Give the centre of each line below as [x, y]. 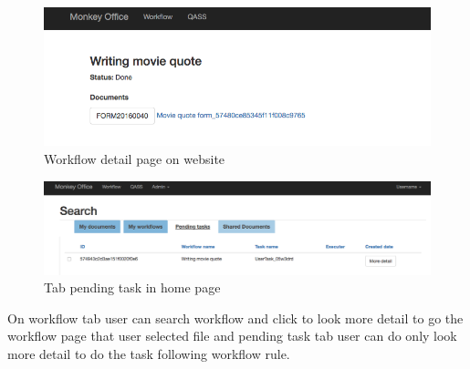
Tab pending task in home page [132, 287]
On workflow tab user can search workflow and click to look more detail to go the [235, 318]
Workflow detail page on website [135, 158]
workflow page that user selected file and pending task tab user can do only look [232, 336]
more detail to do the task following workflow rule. [149, 353]
